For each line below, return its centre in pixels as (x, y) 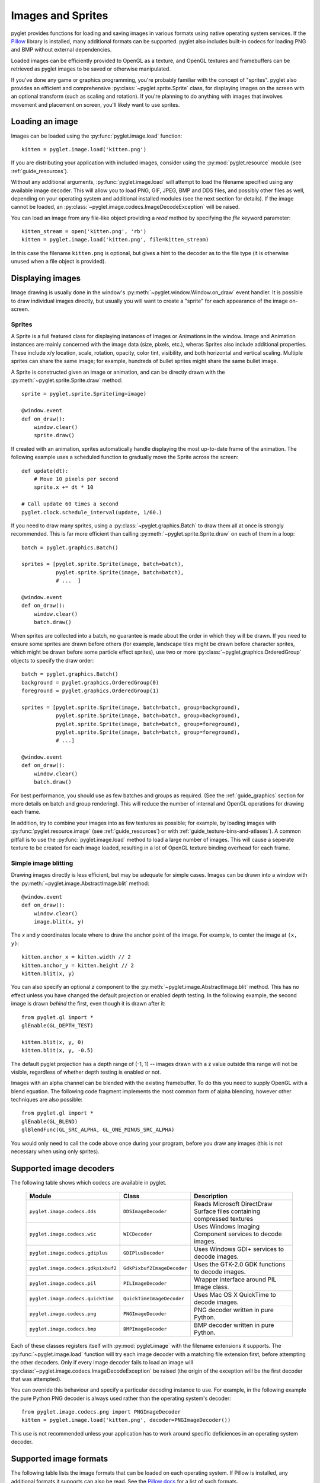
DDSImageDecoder (145, 1211)
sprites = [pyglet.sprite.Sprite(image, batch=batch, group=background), (131, 707)
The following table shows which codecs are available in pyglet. (89, 1182)
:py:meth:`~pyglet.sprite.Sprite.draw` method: (67, 380)
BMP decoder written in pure (234, 1325)
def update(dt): (45, 471)
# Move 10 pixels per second (76, 479)
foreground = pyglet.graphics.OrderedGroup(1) (90, 690)
